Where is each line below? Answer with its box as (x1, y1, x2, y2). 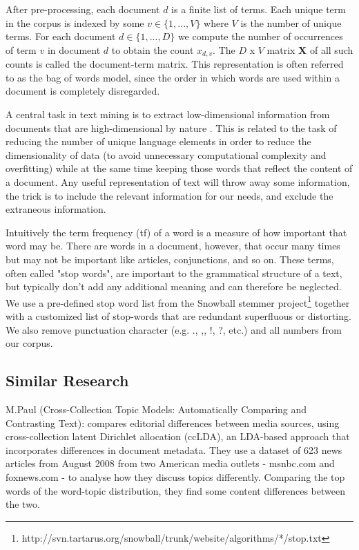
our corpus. (6, 336, 53, 350)
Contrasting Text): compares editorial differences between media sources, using (6, 415, 340, 430)
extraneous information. (6, 202, 106, 216)
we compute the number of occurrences (177, 29, 343, 44)
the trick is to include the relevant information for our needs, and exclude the (6, 188, 333, 202)
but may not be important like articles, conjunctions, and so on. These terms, (6, 252, 334, 266)
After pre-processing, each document (6, 2, 160, 16)
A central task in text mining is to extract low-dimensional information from (6, 107, 330, 122)
